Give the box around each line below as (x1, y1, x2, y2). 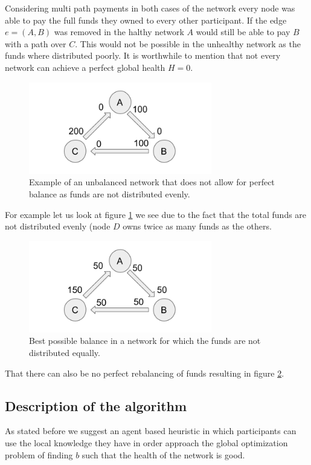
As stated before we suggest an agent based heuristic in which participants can (5, 424, 297, 437)
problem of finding (5, 448, 73, 461)
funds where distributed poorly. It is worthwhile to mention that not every (5, 49, 281, 62)
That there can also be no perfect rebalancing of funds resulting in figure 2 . (5, 366, 284, 379)
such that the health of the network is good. (82, 448, 245, 461)
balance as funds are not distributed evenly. (29, 187, 190, 200)
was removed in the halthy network (54, 25, 184, 38)
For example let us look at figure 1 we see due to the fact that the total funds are (5, 208, 307, 220)
